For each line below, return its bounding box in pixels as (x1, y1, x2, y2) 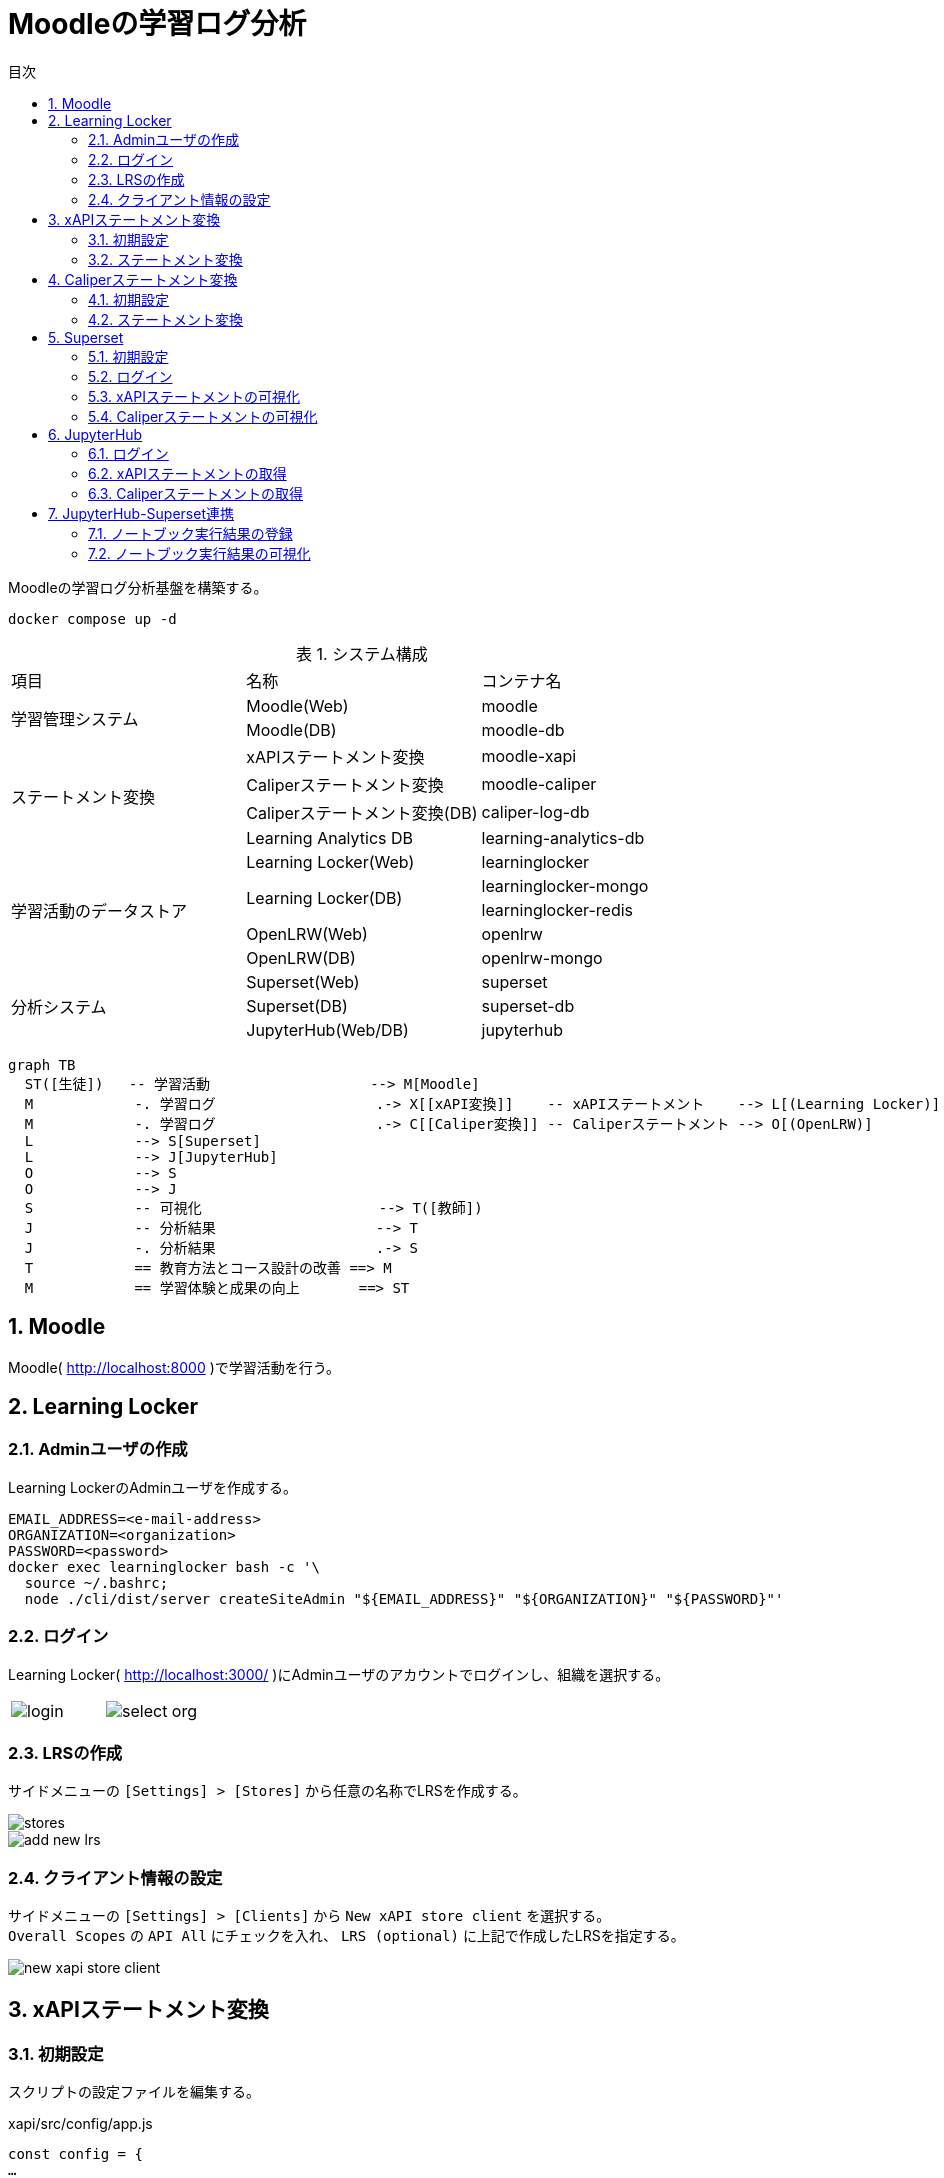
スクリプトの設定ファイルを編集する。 (8, 2083, 260, 2101)
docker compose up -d (8, 610, 177, 627)
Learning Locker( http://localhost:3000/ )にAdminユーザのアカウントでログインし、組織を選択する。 (8, 1665, 670, 1683)
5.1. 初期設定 (88, 347, 169, 365)
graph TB (8, 1056, 76, 1073)
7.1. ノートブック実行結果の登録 (88, 524, 293, 542)
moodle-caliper (481, 773, 597, 794)
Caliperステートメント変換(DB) (246, 802, 478, 823)
